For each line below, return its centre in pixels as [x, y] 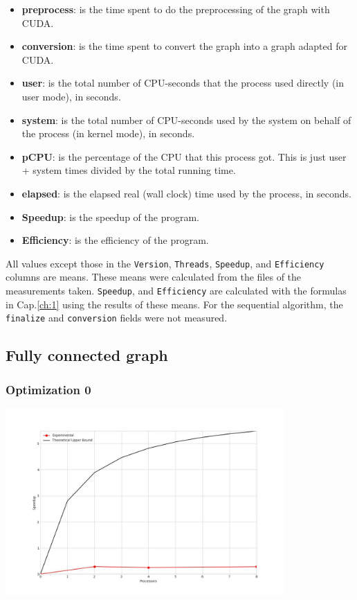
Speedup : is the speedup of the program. [110, 217]
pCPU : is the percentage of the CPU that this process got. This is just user [184, 156]
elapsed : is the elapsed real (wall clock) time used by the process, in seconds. [186, 193]
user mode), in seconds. [71, 96]
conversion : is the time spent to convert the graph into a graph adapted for [184, 46]
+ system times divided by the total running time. [129, 170]
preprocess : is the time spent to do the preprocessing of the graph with [176, 9]
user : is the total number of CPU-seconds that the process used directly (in [183, 83]
